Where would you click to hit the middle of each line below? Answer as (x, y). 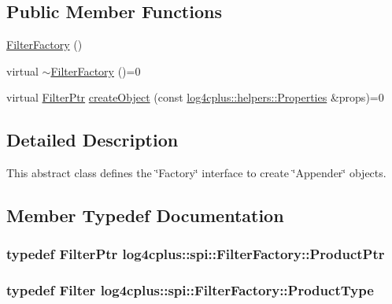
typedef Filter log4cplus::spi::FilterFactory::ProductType (190, 290)
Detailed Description (92, 140)
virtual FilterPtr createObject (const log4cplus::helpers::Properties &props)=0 (195, 97)
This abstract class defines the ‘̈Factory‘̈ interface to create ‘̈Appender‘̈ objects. (196, 173)
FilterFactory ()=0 (96, 70)
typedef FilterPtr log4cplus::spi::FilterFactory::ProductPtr (196, 254)
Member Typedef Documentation (145, 215)
